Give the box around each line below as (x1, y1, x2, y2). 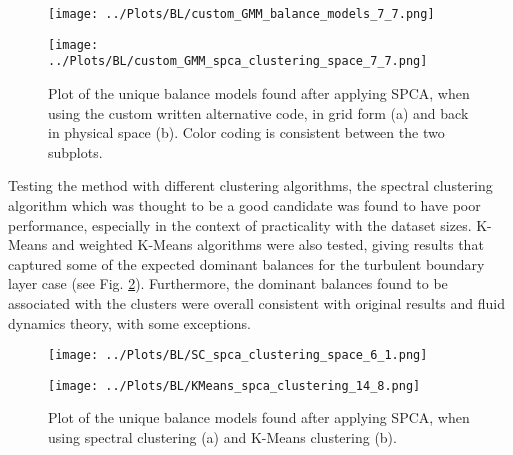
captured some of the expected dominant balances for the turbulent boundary (8, 253, 485, 274)
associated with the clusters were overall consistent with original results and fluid (8, 292, 506, 313)
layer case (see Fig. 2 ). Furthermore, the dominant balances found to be (8, 273, 448, 294)
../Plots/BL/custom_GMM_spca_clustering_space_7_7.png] (48, 54, 428, 69)
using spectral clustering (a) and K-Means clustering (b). (48, 427, 397, 447)
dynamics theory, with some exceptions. (8, 312, 251, 333)
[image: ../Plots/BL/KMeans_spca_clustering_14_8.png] (48, 378, 421, 393)
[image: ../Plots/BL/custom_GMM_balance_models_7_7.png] (48, 7, 435, 21)
